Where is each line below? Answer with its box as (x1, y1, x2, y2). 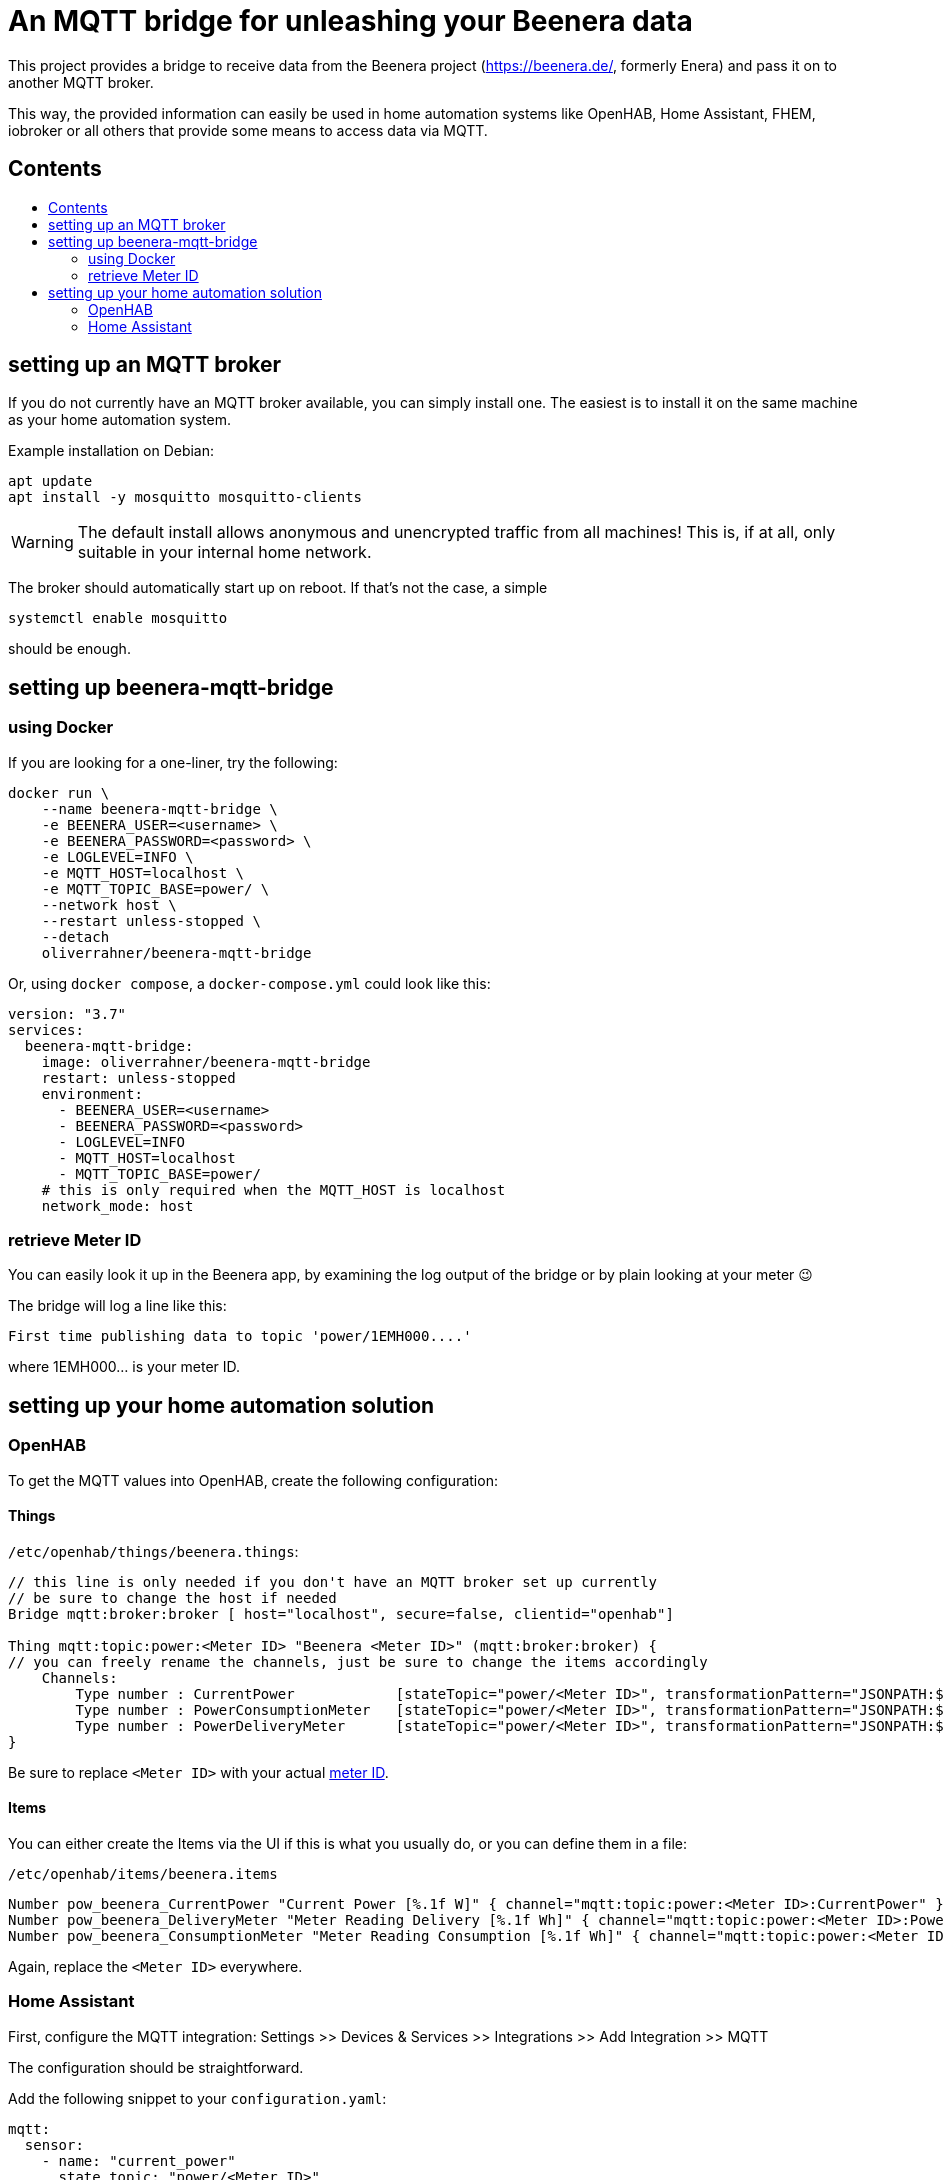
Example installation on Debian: (8, 442, 215, 460)
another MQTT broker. (8, 73, 154, 91)
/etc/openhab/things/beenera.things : (8, 1542, 299, 1560)
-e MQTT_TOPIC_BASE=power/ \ (41, 880, 270, 897)
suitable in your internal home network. (77, 542, 372, 563)
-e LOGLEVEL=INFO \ (41, 848, 194, 865)
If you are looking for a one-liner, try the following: (8, 753, 338, 771)
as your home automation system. (8, 411, 231, 429)
